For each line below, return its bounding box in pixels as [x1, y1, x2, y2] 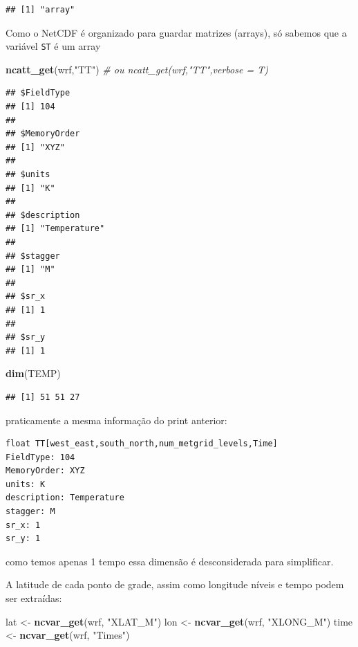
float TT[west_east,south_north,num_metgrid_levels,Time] [6, 439, 278, 449]
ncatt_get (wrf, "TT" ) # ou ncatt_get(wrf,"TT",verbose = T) [6, 62, 268, 76]
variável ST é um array [6, 39, 101, 53]
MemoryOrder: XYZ [6, 466, 85, 476]
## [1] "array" [6, 5, 75, 15]
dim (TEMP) [6, 366, 61, 381]
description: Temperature [6, 493, 124, 503]
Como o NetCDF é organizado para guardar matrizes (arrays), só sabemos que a [6, 25, 347, 39]
